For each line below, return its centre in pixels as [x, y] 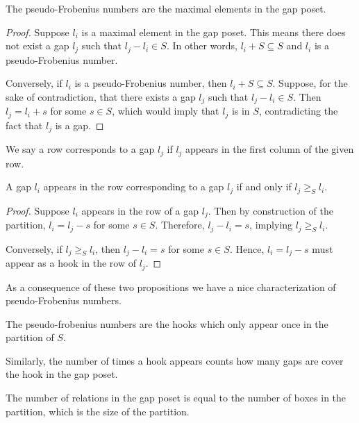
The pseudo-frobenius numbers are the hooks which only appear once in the [167, 323]
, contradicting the [298, 111]
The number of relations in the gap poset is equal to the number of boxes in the [176, 398]
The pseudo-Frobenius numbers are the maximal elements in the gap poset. [166, 8]
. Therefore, [180, 225]
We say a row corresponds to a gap [80, 149]
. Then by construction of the [270, 210]
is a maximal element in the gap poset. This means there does [214, 32]
